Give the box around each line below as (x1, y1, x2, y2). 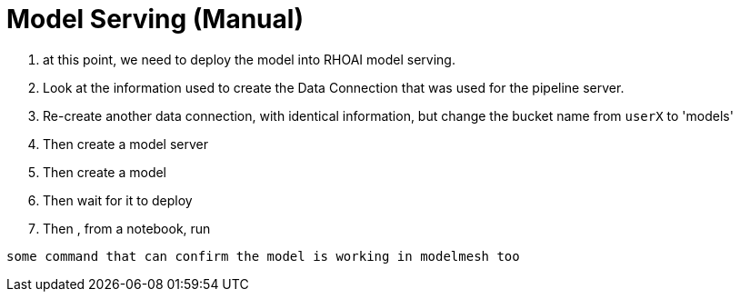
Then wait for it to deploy (43, 192, 193, 208)
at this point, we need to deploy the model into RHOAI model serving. (43, 51, 455, 67)
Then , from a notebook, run (43, 220, 211, 236)
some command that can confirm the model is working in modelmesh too (6, 248, 520, 264)
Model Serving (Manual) (6, 4, 304, 35)
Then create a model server (43, 135, 209, 152)
